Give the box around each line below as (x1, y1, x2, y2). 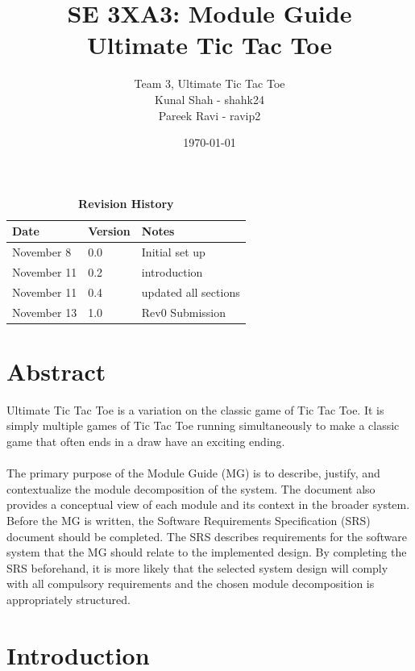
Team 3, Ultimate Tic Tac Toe (134, 75, 285, 92)
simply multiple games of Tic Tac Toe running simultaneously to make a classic (6, 417, 400, 434)
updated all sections (141, 283, 240, 300)
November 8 (12, 244, 72, 260)
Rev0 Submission (141, 303, 226, 320)
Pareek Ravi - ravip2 (158, 106, 261, 123)
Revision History (78, 194, 174, 211)
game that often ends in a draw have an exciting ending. (6, 433, 285, 450)
